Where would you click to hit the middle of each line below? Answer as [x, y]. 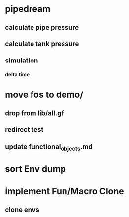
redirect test [24, 130]
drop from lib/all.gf [34, 113]
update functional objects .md [49, 147]
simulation [22, 61]
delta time [17, 75]
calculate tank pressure [42, 44]
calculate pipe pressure [42, 27]
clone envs [22, 209]
